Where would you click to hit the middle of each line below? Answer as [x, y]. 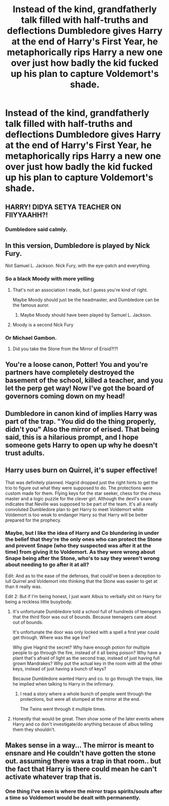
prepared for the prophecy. [33, 520]
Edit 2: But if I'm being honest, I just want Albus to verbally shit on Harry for [83, 596]
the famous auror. [31, 305]
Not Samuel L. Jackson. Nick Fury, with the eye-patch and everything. [78, 266]
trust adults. [25, 453]
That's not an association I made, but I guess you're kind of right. [80, 290]
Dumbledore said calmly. [36, 229]
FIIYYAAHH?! [27, 215]
